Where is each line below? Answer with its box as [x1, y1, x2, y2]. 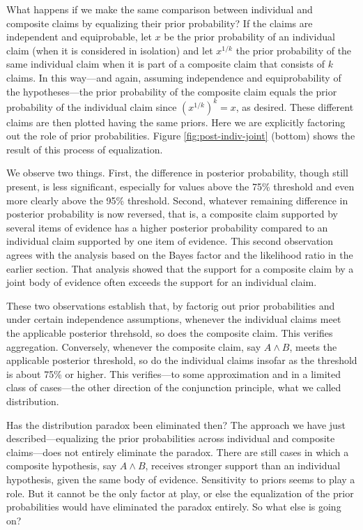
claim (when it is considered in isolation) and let [6, 43, 213, 57]
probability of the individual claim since [6, 99, 177, 114]
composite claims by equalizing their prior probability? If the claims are [6, 15, 313, 30]
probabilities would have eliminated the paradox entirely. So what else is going [6, 499, 341, 514]
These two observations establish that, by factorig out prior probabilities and [6, 298, 335, 312]
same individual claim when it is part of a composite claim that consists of [6, 56, 325, 71]
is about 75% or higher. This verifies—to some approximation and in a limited [6, 366, 341, 381]
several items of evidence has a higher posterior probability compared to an [6, 220, 328, 234]
